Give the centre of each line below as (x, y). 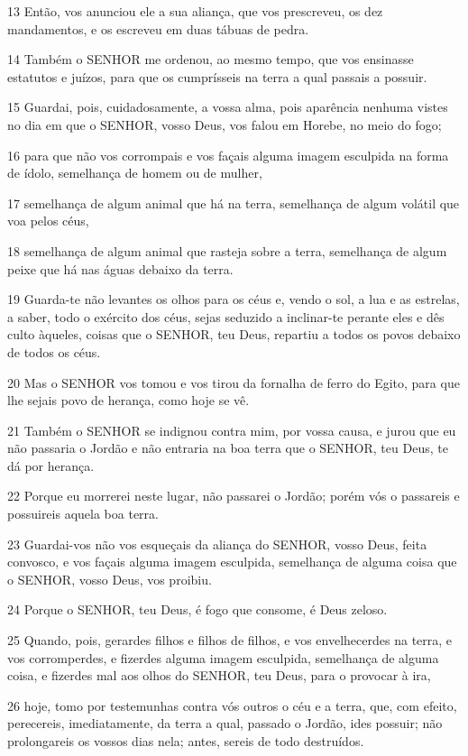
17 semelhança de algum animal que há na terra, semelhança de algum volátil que (234, 203)
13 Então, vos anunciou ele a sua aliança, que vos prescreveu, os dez (195, 11)
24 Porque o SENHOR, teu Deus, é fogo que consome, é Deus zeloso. (197, 609)
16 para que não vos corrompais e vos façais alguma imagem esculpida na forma (228, 155)
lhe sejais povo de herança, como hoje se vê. (128, 400)
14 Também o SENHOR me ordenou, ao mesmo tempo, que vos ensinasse (211, 59)
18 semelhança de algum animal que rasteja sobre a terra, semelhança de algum (227, 250)
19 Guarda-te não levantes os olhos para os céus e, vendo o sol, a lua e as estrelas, (234, 299)
